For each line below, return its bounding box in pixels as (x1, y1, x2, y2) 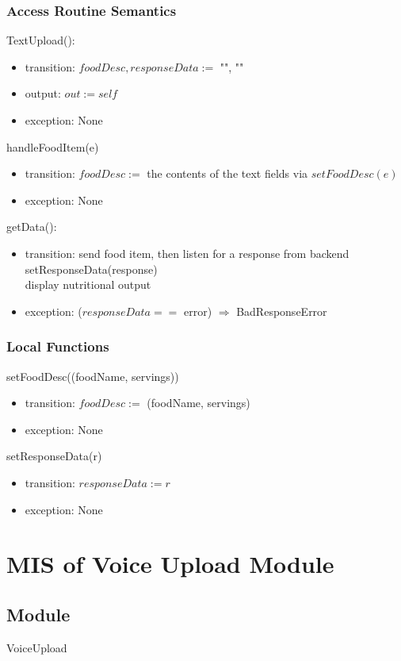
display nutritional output (25, 276, 151, 293)
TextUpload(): (6, 32, 75, 48)
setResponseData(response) (25, 260, 158, 277)
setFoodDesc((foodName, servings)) (6, 367, 179, 384)
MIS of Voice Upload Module (6, 548, 334, 580)
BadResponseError (236, 302, 327, 319)
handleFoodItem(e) (6, 138, 99, 155)
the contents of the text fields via (147, 165, 308, 182)
